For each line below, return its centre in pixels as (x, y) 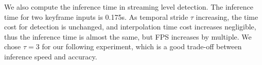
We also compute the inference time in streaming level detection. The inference (129, 7)
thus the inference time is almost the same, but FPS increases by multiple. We (128, 36)
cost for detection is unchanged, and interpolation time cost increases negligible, (130, 27)
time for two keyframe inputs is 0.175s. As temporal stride (96, 17)
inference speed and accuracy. (51, 56)
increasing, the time (227, 17)
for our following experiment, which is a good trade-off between (142, 46)
